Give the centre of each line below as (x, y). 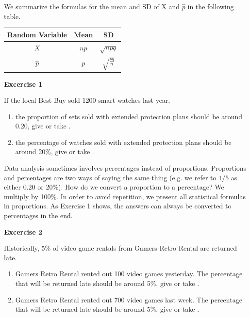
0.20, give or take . (43, 126)
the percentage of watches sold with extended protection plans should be (123, 142)
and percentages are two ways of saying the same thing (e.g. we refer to (110, 177)
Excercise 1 (23, 84)
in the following (211, 6)
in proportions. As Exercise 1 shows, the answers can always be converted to (118, 206)
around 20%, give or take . (55, 151)
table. (12, 16)
